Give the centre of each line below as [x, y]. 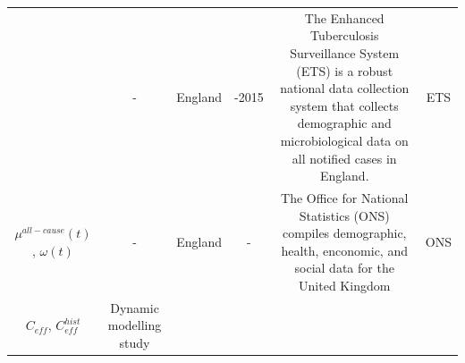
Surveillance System [345, 52]
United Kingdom [345, 285]
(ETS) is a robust [345, 70]
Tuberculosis [345, 35]
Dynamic [135, 307]
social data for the [344, 268]
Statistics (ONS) [344, 215]
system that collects [344, 105]
